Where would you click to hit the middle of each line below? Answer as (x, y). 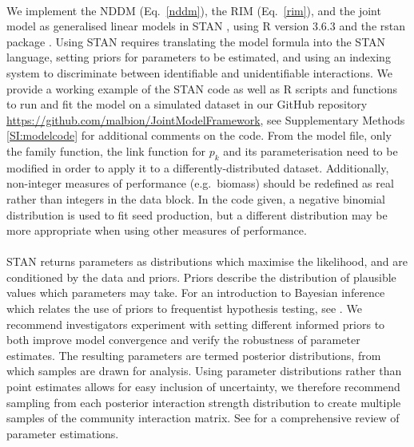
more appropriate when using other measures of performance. (157, 230)
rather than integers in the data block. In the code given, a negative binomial (196, 198)
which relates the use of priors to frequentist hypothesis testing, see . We (184, 309)
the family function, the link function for (106, 150)
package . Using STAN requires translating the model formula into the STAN (196, 41)
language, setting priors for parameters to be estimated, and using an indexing (199, 57)
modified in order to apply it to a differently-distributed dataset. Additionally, (198, 167)
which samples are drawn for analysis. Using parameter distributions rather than (204, 371)
